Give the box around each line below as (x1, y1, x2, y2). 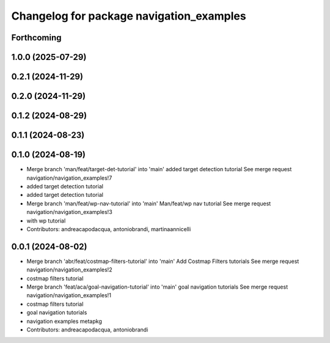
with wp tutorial (26, 217, 66, 224)
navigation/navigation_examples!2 (26, 266, 112, 273)
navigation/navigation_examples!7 (26, 174, 112, 182)
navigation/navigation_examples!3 (26, 208, 112, 216)
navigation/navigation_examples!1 (26, 292, 111, 299)
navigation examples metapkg (26, 317, 102, 325)
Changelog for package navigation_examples (11, 9, 247, 23)
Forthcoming (11, 32, 62, 43)
